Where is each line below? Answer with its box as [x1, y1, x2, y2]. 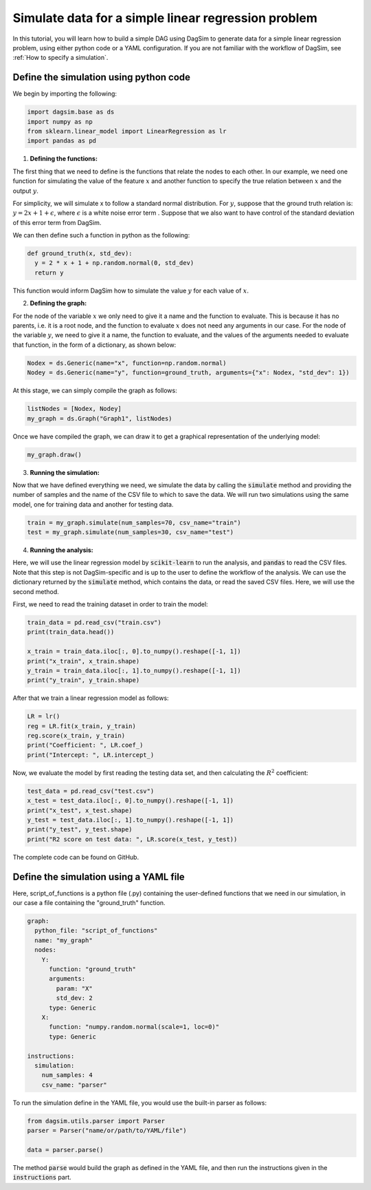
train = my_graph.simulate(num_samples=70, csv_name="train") [27, 518, 241, 527]
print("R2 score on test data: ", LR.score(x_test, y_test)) [27, 835, 238, 843]
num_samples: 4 [41, 1071, 93, 1079]
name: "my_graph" [34, 936, 93, 944]
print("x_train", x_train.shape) [27, 657, 140, 665]
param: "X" [56, 984, 93, 992]
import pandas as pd [27, 137, 96, 145]
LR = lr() [27, 712, 60, 721]
